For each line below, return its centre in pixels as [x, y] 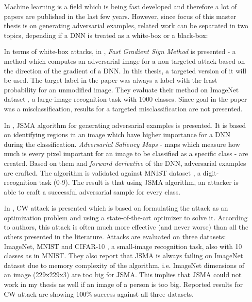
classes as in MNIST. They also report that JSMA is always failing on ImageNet [124, 256]
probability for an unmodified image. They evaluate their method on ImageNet [121, 89]
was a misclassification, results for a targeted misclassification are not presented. [123, 108]
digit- [211, 172]
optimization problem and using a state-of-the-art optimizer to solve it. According [126, 217]
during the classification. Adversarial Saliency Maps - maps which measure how [122, 144]
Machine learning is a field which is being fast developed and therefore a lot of [120, 6]
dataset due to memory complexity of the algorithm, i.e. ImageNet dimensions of [124, 265]
